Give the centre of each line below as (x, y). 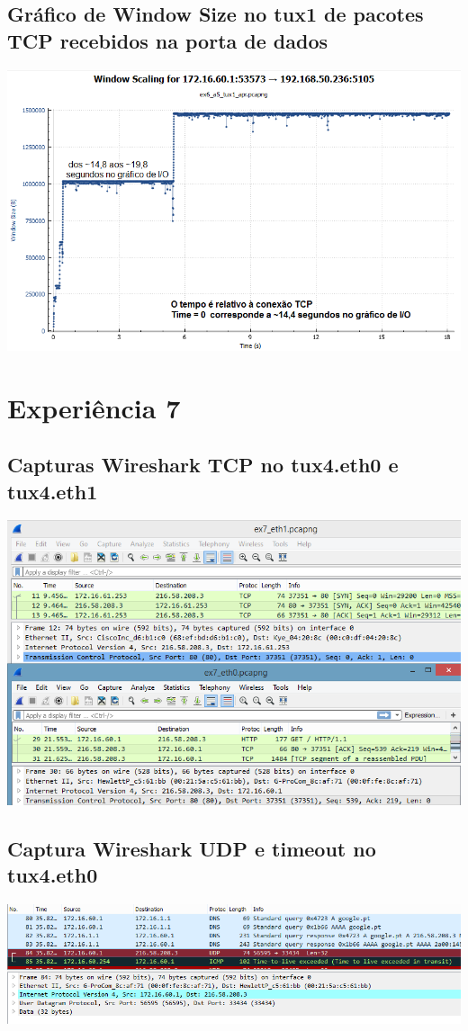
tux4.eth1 (53, 491)
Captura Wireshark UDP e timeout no (192, 848)
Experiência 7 (94, 407)
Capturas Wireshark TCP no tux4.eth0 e (203, 465)
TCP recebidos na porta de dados (168, 40)
